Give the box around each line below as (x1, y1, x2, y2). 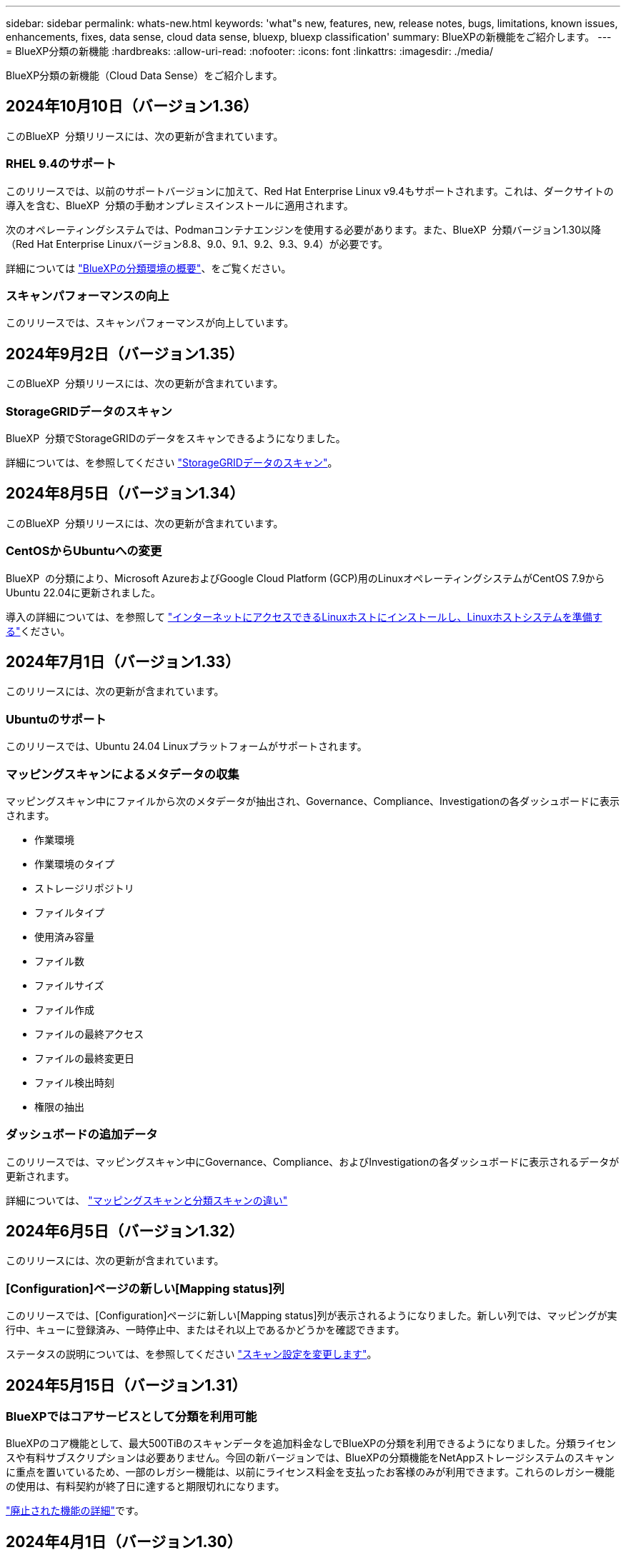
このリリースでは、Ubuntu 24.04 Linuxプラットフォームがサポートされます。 (6, 740, 367, 753)
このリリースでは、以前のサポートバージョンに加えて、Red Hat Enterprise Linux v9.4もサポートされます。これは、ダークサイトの (6, 184, 614, 197)
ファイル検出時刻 (34, 1076, 114, 1089)
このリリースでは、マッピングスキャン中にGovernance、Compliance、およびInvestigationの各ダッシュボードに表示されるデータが (6, 1155, 620, 1168)
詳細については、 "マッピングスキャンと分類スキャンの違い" (6, 1194, 288, 1206)
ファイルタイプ (34, 906, 104, 919)
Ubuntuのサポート (6, 711, 106, 726)
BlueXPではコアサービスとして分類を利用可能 (6, 1409, 257, 1424)
